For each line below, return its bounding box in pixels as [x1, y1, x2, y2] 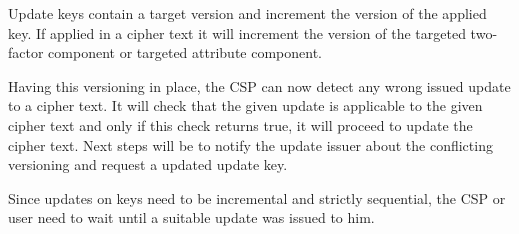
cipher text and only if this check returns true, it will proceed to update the [8, 114, 473, 135]
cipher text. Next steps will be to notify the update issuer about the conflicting [8, 134, 493, 155]
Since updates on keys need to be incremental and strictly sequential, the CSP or [8, 187, 506, 208]
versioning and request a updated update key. [8, 154, 288, 175]
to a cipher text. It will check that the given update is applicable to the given [8, 95, 483, 116]
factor [8, 42, 44, 63]
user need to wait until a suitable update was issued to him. [8, 207, 375, 228]
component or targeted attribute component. [48, 42, 323, 63]
